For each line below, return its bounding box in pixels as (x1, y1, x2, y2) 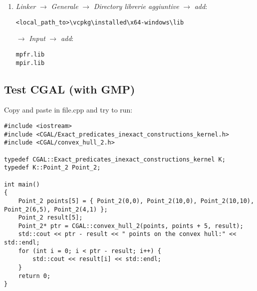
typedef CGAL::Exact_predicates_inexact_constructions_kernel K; (4, 155, 226, 163)
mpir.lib (15, 59, 45, 66)
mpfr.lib (15, 50, 45, 58)
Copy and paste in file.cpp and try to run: (4, 104, 133, 115)
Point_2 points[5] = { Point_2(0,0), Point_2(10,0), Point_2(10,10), (18, 197, 255, 204)
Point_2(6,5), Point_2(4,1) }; (4, 205, 108, 213)
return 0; (18, 272, 51, 279)
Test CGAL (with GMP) (4, 81, 135, 96)
